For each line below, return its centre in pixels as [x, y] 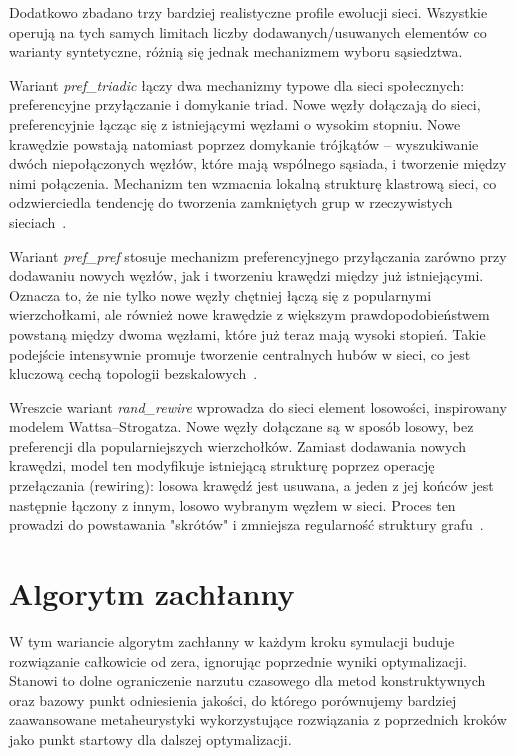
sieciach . [38, 221]
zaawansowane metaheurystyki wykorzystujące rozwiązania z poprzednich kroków [258, 719]
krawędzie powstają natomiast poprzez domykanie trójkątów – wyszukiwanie [244, 143]
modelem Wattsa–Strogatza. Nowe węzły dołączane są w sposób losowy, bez [241, 426]
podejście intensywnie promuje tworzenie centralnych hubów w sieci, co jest [240, 353]
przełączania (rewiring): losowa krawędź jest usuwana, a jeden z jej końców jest [251, 485]
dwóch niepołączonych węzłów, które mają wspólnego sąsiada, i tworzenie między [258, 163]
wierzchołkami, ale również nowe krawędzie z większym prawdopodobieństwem [249, 314]
